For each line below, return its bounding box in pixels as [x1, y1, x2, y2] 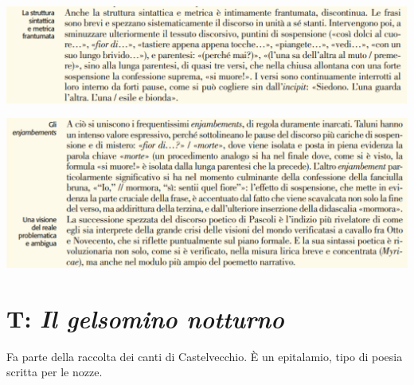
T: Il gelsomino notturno [6, 301, 284, 335]
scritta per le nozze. [6, 363, 103, 380]
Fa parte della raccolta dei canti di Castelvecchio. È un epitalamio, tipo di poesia [6, 348, 403, 364]
